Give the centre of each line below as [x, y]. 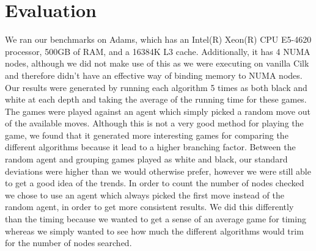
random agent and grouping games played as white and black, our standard [146, 159]
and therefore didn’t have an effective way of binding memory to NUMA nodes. [154, 75]
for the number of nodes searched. [68, 243]
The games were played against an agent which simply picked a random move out [158, 111]
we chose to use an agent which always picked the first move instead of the [145, 195]
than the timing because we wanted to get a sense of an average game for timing [156, 219]
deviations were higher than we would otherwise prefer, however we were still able [158, 171]
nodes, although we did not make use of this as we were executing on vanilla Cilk [157, 63]
